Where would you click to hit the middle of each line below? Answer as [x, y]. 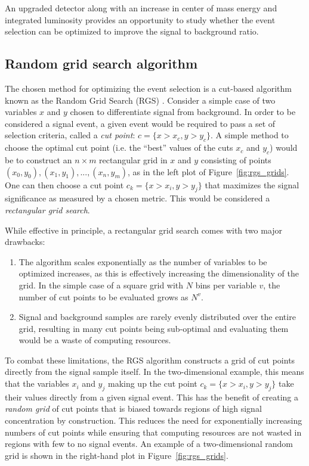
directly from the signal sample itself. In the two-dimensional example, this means [154, 372]
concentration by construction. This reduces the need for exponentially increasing [154, 420]
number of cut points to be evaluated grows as [103, 296]
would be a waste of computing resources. [95, 340]
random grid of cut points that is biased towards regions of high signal [133, 408]
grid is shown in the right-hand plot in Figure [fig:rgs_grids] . [117, 455]
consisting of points [236, 159]
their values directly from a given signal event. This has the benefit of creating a [152, 397]
